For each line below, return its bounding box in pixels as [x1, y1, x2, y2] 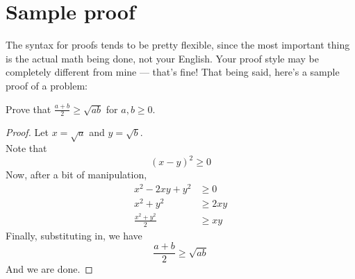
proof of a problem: [6, 78, 88, 92]
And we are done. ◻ [6, 262, 93, 276]
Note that [6, 141, 47, 155]
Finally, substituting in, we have [6, 228, 142, 242]
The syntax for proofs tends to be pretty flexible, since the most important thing [6, 37, 350, 52]
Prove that [6, 101, 51, 116]
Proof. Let [6, 125, 49, 139]
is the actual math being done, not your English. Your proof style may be [6, 51, 319, 65]
